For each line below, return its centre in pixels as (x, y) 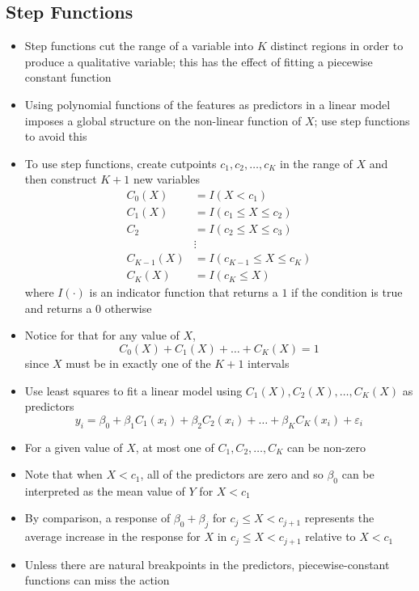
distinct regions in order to (337, 46)
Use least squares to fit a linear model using (133, 390)
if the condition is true (347, 292)
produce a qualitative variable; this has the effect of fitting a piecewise (199, 61)
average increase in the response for (112, 536)
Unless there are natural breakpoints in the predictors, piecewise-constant (207, 564)
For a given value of (74, 447)
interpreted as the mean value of (105, 490)
